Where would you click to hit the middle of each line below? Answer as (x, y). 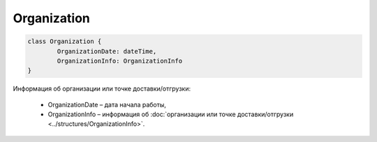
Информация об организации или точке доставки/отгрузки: (102, 89)
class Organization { (65, 41)
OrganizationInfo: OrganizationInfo (120, 61)
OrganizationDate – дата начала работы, (107, 104)
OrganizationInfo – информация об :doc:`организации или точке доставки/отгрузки (171, 114)
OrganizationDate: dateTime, (107, 51)
